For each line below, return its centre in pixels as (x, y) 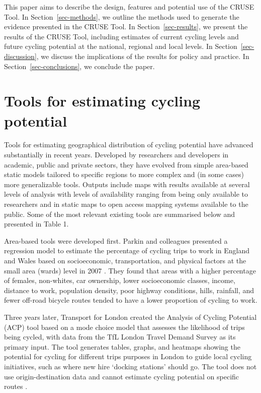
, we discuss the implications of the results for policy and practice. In (143, 56)
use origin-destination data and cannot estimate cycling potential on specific (122, 376)
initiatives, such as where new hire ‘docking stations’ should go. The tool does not (130, 366)
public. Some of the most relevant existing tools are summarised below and (119, 214)
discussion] (20, 56)
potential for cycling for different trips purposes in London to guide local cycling (128, 356)
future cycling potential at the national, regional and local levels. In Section (121, 46)
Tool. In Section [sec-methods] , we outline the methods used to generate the (122, 16)
